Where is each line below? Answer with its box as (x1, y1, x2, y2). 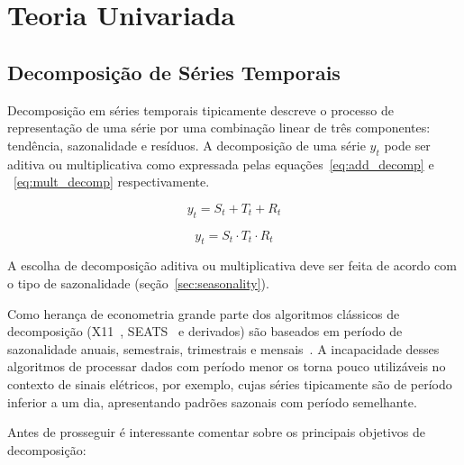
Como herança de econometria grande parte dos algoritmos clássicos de (7, 304, 400, 323)
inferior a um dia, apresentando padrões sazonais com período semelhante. (7, 392, 417, 411)
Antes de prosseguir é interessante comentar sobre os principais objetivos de (7, 423, 426, 442)
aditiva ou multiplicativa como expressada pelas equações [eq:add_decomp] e (7, 154, 434, 173)
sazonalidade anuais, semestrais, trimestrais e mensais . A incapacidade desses (7, 339, 440, 358)
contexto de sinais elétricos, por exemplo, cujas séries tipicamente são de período (7, 374, 452, 393)
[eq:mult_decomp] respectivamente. (14, 172, 210, 191)
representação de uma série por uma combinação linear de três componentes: (7, 118, 431, 137)
